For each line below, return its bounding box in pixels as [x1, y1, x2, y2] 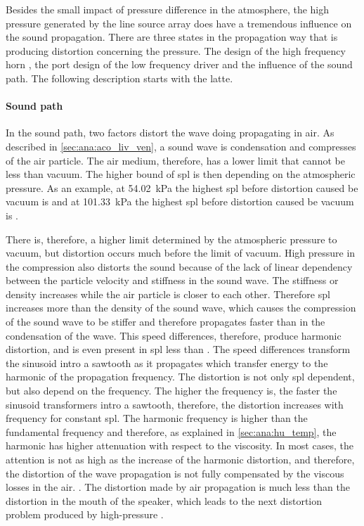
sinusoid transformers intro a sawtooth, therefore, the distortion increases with [6, 397, 344, 411]
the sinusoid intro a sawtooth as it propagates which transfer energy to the [6, 355, 328, 370]
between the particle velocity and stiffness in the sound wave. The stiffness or [6, 273, 339, 288]
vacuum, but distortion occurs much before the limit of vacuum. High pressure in [6, 245, 356, 260]
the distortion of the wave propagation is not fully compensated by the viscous [6, 466, 344, 480]
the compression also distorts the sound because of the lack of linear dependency [6, 259, 353, 274]
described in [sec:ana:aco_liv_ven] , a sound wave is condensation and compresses [6, 139, 356, 153]
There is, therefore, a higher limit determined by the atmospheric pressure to [6, 231, 337, 246]
